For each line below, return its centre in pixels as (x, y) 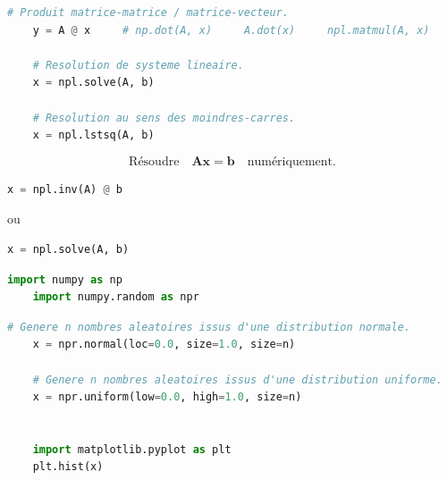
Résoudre (154, 161)
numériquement (290, 161)
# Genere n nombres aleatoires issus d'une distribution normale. (209, 327)
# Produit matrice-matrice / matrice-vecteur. (148, 13)
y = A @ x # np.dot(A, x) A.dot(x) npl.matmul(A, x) (231, 30)
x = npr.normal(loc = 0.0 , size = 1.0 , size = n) (164, 345)
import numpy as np (65, 279)
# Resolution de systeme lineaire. (138, 65)
